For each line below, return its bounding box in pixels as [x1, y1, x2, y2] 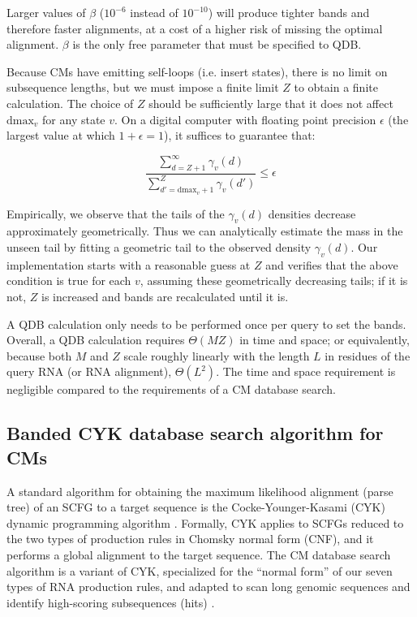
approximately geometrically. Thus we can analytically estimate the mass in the [6, 222, 403, 239]
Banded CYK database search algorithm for [6, 421, 384, 446]
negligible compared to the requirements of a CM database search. [6, 381, 336, 398]
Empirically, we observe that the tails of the [6, 205, 225, 222]
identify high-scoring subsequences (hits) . [6, 593, 215, 611]
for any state [42, 110, 105, 127]
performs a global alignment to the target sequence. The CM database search [6, 546, 391, 563]
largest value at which [6, 127, 115, 144]
